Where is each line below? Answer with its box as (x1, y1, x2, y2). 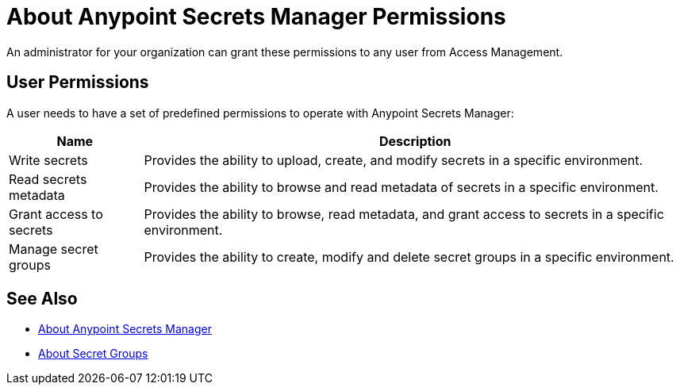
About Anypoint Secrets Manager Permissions (6, 3, 506, 30)
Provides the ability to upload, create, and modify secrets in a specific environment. (144, 151, 644, 168)
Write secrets (9, 151, 88, 168)
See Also (6, 289, 78, 309)
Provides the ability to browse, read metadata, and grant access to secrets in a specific (144, 205, 664, 222)
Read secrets (9, 171, 87, 187)
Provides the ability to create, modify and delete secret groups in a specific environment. (144, 248, 674, 265)
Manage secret (9, 240, 98, 257)
